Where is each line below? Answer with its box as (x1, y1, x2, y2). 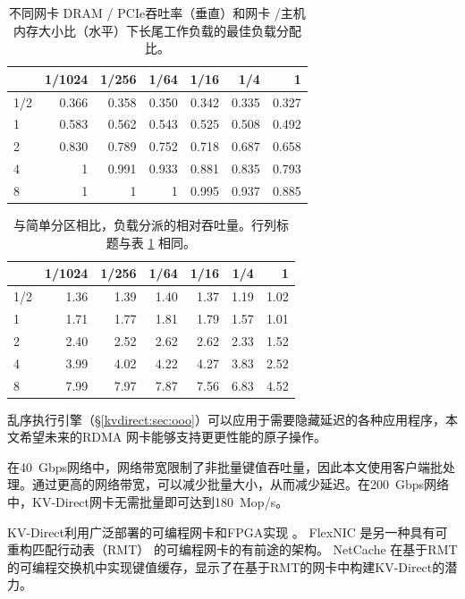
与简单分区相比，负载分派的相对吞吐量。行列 (13, 215, 276, 234)
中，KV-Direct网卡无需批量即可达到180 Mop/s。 (7, 492, 289, 510)
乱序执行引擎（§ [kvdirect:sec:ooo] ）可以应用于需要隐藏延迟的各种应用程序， (7, 409, 445, 428)
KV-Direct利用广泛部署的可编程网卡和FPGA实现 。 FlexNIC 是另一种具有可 (7, 522, 448, 541)
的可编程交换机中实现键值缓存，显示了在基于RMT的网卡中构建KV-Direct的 (7, 557, 445, 576)
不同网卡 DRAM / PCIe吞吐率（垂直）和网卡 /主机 (8, 4, 306, 21)
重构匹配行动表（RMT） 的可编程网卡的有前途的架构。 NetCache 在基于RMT (7, 540, 458, 559)
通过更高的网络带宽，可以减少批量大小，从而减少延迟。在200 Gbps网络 (31, 475, 450, 494)
